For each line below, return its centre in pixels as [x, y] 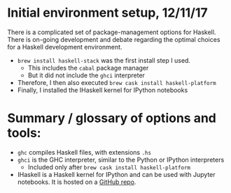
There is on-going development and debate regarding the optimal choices [114, 39]
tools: [24, 133]
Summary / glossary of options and [112, 118]
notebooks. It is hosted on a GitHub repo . [77, 182]
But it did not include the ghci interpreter [86, 75]
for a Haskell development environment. [65, 47]
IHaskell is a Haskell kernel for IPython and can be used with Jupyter [116, 174]
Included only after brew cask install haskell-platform [109, 167]
